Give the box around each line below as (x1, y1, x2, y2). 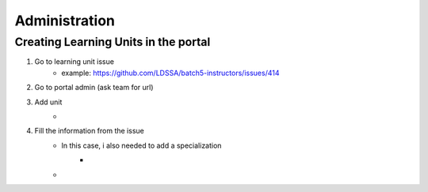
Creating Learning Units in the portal (14, 35, 211, 49)
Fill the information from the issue (34, 126, 144, 136)
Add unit (34, 97, 63, 107)
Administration (14, 12, 115, 29)
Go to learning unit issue (34, 57, 115, 66)
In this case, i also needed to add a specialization (61, 141, 222, 150)
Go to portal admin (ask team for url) (34, 83, 154, 92)
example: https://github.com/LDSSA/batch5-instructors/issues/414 (61, 68, 280, 77)
